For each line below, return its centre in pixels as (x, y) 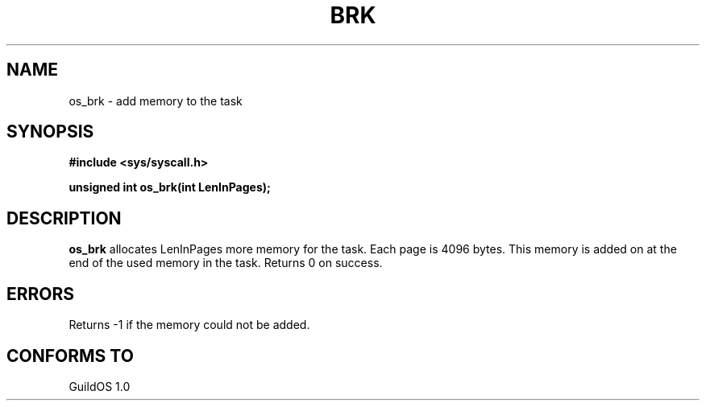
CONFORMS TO (70, 356)
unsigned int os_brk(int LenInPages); (170, 187)
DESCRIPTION (64, 218)
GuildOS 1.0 (100, 386)
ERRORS (41, 294)
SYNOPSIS (50, 132)
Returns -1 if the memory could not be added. (189, 325)
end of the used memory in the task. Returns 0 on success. (226, 263)
